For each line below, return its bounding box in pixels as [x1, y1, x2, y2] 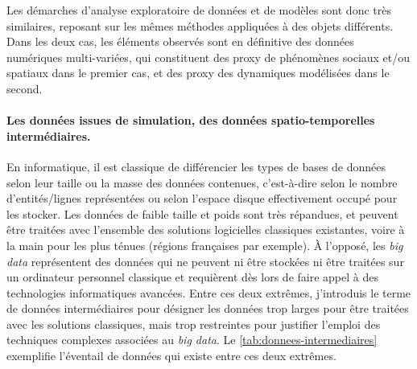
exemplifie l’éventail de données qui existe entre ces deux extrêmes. [6, 347, 336, 364]
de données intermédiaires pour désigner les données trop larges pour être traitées [6, 300, 409, 317]
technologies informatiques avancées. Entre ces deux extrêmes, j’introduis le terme [6, 284, 411, 301]
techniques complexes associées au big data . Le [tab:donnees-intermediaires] [6, 331, 378, 348]
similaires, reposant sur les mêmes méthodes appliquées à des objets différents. [6, 17, 394, 34]
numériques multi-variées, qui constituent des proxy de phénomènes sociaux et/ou [6, 48, 411, 65]
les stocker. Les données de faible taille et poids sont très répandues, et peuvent [6, 205, 398, 222]
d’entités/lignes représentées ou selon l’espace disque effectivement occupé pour [6, 190, 398, 207]
